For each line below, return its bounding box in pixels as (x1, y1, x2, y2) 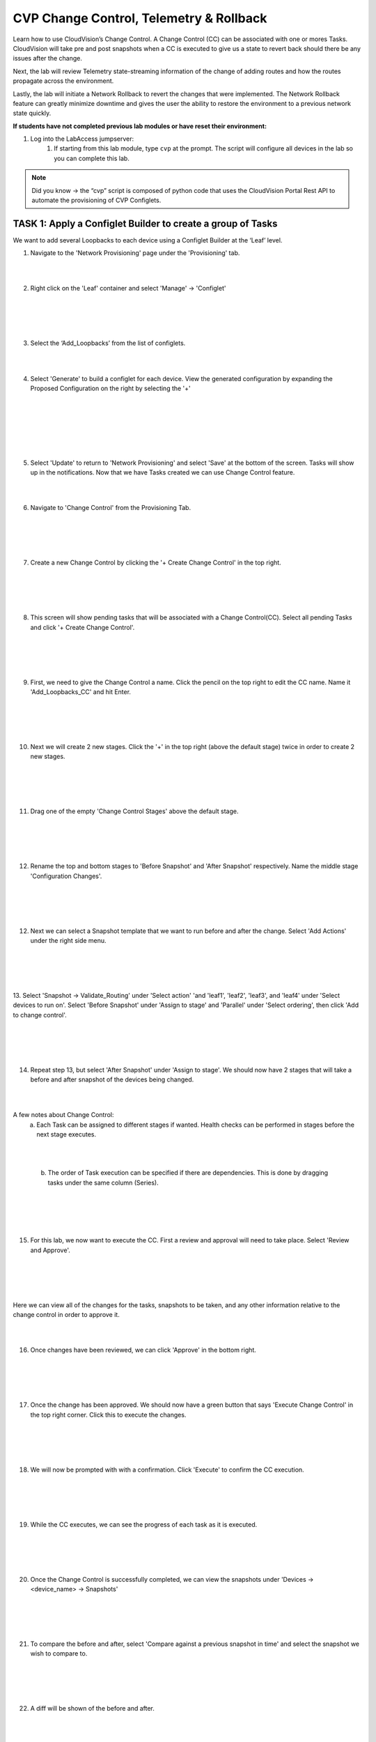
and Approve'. (30, 1246, 71, 1254)
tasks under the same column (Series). (47, 1178, 159, 1187)
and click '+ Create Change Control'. (30, 623, 135, 631)
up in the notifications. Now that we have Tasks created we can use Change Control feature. (30, 468, 295, 477)
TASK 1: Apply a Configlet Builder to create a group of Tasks (13, 217, 278, 229)
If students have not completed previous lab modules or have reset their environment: (13, 122, 267, 130)
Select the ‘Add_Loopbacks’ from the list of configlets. (30, 339, 186, 348)
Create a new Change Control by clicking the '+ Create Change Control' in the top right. (30, 558, 281, 567)
